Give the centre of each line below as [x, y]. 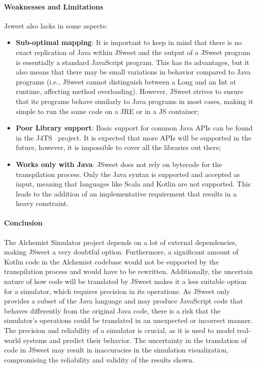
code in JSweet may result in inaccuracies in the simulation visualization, [116, 350]
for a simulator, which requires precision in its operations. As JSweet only [117, 291]
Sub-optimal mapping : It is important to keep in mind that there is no [129, 42]
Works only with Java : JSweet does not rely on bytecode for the [119, 164]
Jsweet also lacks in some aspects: [56, 25]
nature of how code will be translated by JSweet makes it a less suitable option [125, 281]
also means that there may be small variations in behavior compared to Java [133, 72]
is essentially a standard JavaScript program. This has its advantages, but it [132, 62]
